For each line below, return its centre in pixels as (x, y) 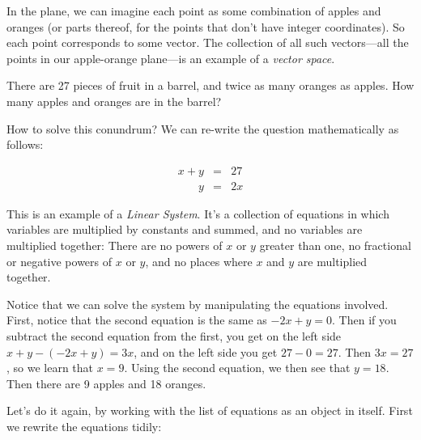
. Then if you (364, 320)
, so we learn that (50, 368)
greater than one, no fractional (335, 245)
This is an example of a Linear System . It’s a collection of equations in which (198, 213)
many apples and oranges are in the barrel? (114, 101)
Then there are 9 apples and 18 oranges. (106, 383)
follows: (25, 144)
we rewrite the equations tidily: (84, 426)
